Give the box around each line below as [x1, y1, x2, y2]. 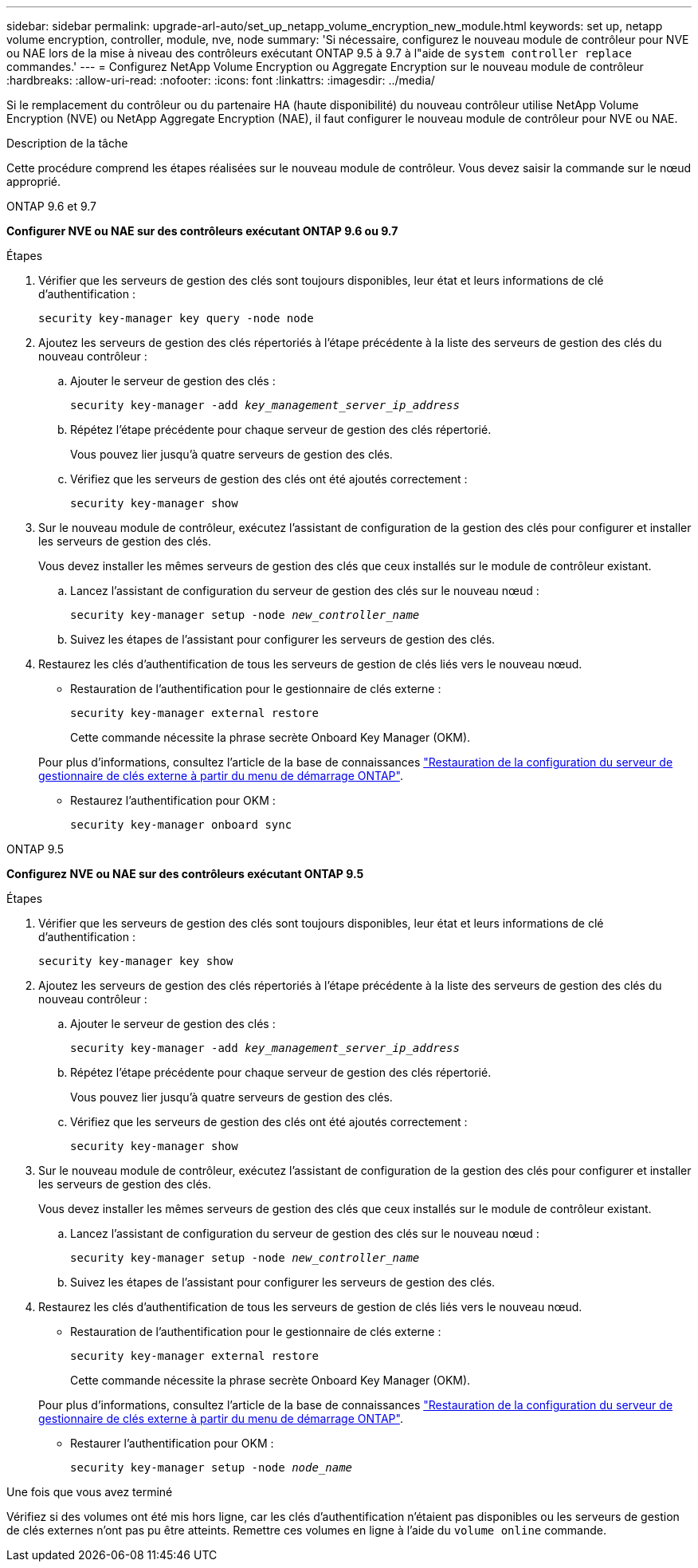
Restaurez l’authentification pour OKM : [70, 794, 276, 807]
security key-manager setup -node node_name [70, 1461, 353, 1474]
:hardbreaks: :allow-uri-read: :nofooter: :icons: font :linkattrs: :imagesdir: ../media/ [6, 73, 435, 87]
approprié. [6, 175, 61, 188]
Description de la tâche [6, 136, 128, 150]
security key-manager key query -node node [38, 312, 314, 325]
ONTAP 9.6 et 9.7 [6, 199, 97, 213]
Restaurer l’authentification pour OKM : [70, 1436, 274, 1450]
